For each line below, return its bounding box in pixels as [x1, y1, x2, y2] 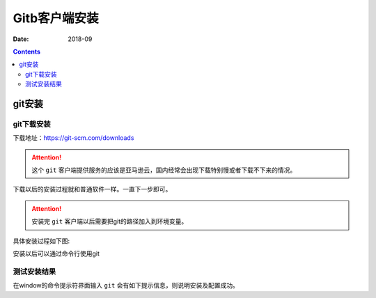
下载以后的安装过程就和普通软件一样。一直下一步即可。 [13, 185, 172, 194]
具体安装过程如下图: [13, 237, 70, 245]
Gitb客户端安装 [13, 10, 99, 26]
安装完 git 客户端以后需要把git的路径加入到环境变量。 [31, 217, 188, 226]
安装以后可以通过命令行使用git [13, 249, 100, 258]
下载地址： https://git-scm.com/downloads [13, 134, 134, 142]
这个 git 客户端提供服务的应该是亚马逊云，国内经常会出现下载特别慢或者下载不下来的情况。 [31, 166, 297, 174]
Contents [13, 47, 41, 56]
